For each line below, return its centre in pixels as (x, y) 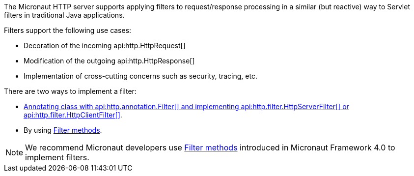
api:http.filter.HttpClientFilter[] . (73, 115)
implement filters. (57, 157)
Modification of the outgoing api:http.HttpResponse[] (109, 61)
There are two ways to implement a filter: (70, 91)
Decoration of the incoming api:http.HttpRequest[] (105, 45)
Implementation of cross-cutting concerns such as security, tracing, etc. (140, 76)
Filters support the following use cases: (68, 30)
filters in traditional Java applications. (64, 15)
